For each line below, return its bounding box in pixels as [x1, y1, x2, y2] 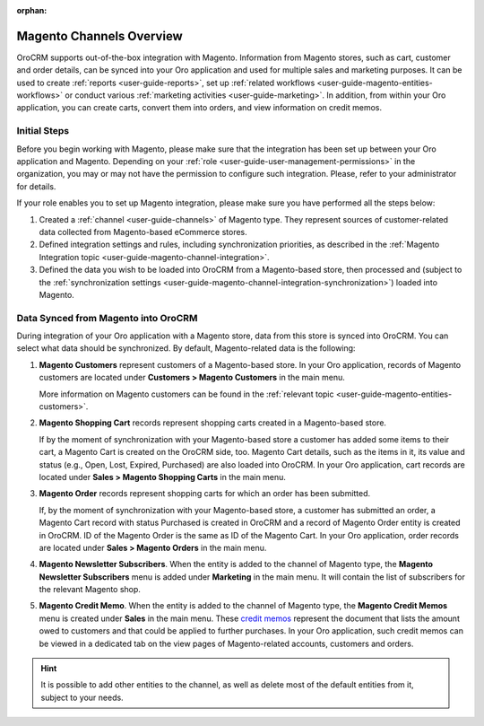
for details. [16, 180, 56, 192]
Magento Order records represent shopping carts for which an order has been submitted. [39, 488, 371, 499]
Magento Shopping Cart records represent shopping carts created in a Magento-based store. [39, 417, 387, 428]
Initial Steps [16, 125, 70, 137]
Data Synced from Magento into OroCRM [16, 311, 198, 324]
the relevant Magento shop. [39, 584, 141, 595]
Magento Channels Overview [16, 28, 183, 44]
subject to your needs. [40, 692, 125, 703]
